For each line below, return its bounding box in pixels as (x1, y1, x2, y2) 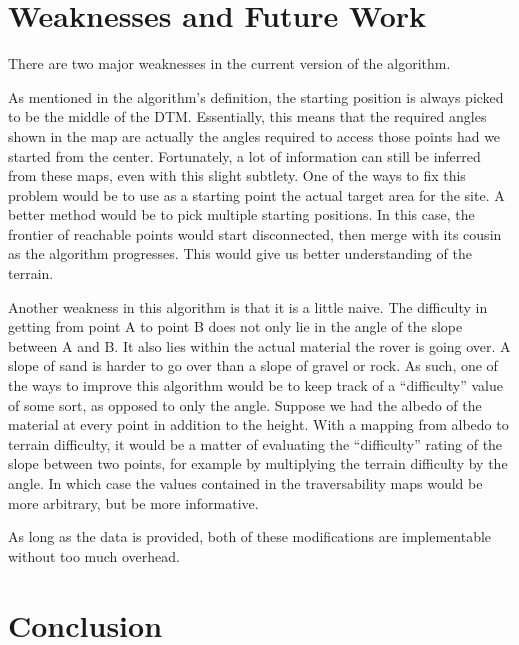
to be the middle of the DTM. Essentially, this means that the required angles (8, 106, 487, 127)
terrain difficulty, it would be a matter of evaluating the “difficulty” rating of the (8, 433, 503, 454)
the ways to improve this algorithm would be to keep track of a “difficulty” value (8, 375, 503, 396)
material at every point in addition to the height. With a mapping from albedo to (8, 414, 509, 435)
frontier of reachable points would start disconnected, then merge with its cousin (8, 223, 502, 244)
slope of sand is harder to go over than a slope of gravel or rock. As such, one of (8, 355, 498, 376)
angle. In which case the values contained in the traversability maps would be (8, 473, 483, 493)
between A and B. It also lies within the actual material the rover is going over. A (8, 335, 511, 356)
